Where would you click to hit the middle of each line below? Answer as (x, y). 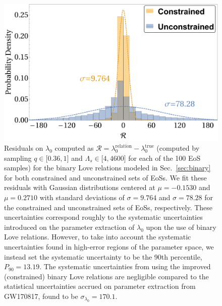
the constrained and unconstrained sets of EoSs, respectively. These (108, 207)
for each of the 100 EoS (164, 158)
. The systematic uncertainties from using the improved (125, 266)
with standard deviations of (82, 197)
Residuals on (24, 148)
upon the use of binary (181, 227)
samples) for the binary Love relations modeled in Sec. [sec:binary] (107, 168)
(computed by (178, 148)
